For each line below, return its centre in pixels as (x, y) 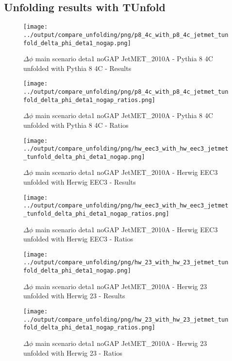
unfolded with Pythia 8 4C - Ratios (76, 125)
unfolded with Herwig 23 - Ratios (73, 352)
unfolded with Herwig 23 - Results (74, 296)
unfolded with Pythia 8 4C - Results (77, 68)
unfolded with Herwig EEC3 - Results (80, 182)
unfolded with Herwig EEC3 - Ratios (78, 239)
